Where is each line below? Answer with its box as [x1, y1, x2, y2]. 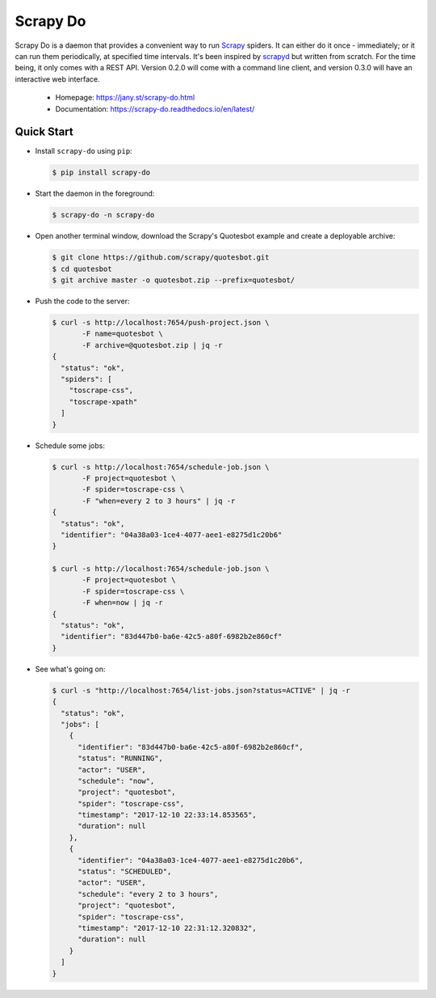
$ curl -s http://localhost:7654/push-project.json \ [52, 318, 270, 328]
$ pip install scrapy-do [52, 168, 151, 177]
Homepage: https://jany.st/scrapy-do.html [55, 93, 195, 103]
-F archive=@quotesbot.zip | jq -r [82, 340, 223, 349]
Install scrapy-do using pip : [35, 146, 132, 156]
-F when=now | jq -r [82, 598, 163, 607]
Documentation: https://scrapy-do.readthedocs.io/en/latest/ [55, 104, 255, 113]
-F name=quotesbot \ [82, 329, 163, 339]
